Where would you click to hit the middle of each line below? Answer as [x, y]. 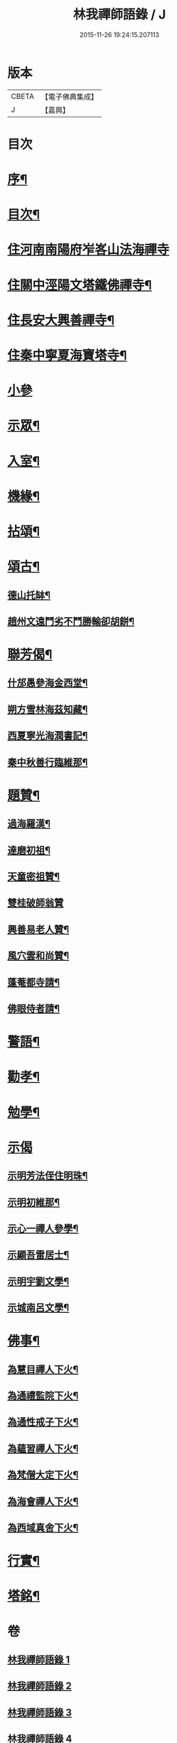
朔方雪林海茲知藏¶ [48, 709]
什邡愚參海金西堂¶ [48, 683]
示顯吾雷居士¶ [38, 1255]
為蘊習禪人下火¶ [43, 1448]
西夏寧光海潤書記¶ [48, 736]
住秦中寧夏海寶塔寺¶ [67, 356]
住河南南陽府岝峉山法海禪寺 [88, 250]
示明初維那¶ [34, 1202]
